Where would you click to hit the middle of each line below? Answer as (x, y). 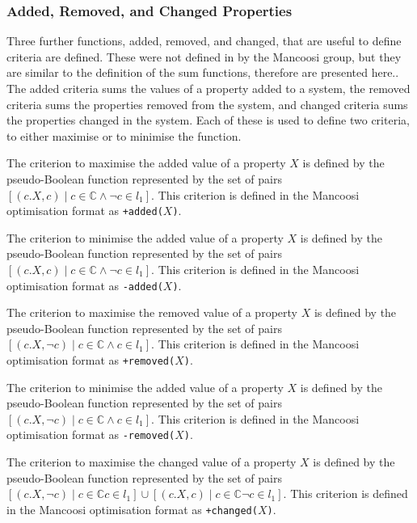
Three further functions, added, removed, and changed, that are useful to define (204, 41)
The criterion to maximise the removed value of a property (152, 312)
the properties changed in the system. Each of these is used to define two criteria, (208, 120)
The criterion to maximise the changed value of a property (152, 462)
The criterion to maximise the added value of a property (146, 163)
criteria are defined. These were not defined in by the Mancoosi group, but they (204, 56)
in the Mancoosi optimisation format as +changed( (132, 509)
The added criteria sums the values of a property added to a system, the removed (208, 88)
